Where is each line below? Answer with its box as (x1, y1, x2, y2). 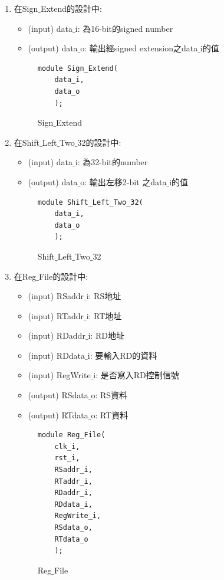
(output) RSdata (28, 389, 88, 401)
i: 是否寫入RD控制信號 (93, 369, 179, 381)
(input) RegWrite (28, 369, 91, 381)
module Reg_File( (37, 431, 106, 440)
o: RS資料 (91, 389, 128, 401)
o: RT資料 (91, 408, 129, 421)
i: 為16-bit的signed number (75, 22, 173, 34)
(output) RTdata (28, 408, 88, 421)
